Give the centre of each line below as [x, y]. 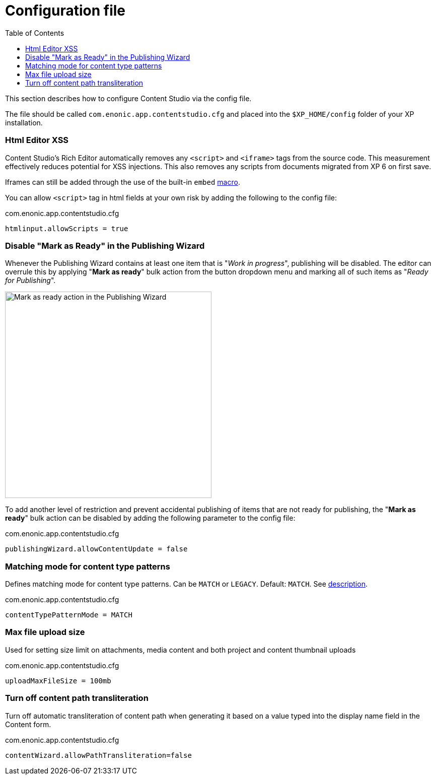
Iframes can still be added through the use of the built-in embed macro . [123, 182]
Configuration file [65, 11]
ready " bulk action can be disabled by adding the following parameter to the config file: [150, 518]
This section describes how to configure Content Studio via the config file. [128, 98]
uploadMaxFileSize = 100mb [58, 681]
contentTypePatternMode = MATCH [69, 615]
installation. [24, 122]
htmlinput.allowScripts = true [67, 228]
